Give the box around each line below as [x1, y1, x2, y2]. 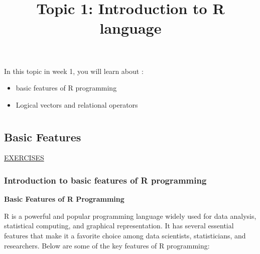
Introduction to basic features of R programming [4, 174, 207, 186]
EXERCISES [4, 152, 44, 163]
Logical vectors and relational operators [16, 99, 138, 110]
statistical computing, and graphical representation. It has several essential [4, 220, 234, 231]
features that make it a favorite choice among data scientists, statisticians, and [4, 230, 246, 240]
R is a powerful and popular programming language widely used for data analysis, [4, 210, 256, 221]
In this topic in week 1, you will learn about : [4, 65, 144, 76]
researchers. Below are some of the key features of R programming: [4, 240, 210, 250]
